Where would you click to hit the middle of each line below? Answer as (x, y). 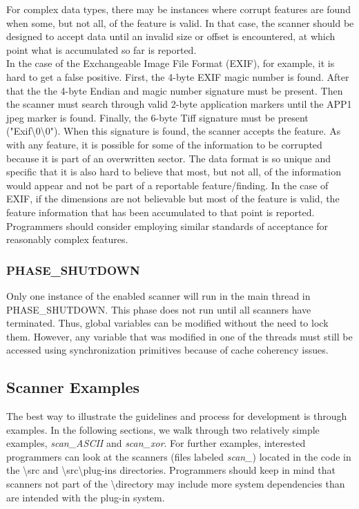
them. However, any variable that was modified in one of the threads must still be (179, 336)
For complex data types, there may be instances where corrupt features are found (178, 9)
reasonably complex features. (67, 239)
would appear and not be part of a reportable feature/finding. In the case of (167, 185)
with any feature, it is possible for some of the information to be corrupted (164, 144)
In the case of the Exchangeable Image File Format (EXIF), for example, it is (171, 63)
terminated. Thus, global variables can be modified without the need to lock (167, 323)
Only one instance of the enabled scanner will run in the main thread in (158, 295)
